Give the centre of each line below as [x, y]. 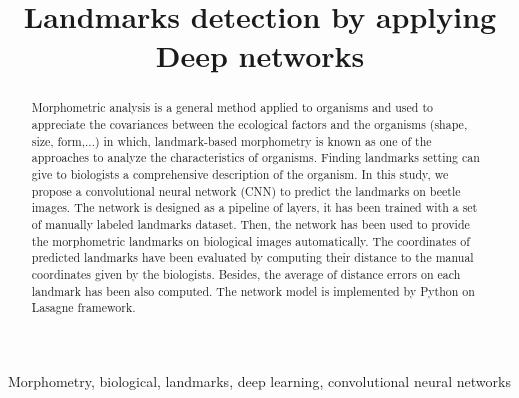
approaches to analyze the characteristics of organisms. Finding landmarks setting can [255, 157]
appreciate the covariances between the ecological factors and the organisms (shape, [249, 124]
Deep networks [260, 55]
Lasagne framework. [83, 307]
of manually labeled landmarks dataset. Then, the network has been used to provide [250, 223]
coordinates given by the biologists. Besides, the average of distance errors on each [246, 273]
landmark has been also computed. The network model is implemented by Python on [253, 290]
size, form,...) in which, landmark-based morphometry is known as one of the [231, 140]
